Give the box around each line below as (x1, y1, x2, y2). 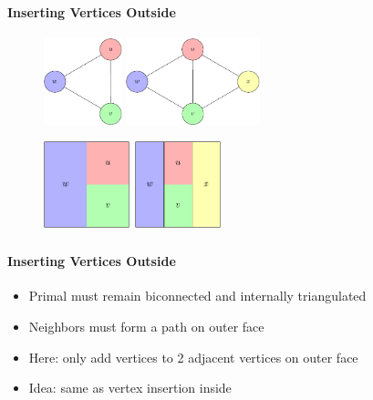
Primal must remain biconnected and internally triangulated (28, 286, 367, 305)
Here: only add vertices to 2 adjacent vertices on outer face (28, 347, 358, 366)
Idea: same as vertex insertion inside (28, 378, 232, 397)
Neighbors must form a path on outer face (28, 317, 264, 335)
